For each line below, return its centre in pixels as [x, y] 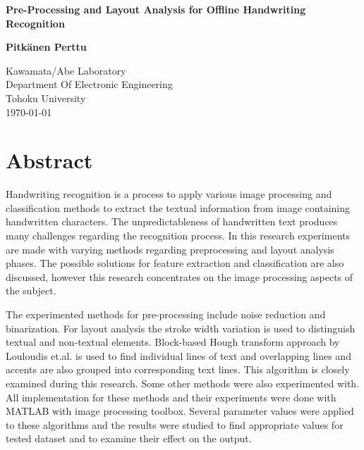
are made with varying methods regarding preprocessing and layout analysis [170, 249]
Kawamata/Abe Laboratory [66, 70]
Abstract [49, 160]
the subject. [31, 290]
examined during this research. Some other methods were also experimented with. [183, 383]
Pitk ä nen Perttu [46, 47]
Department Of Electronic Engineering [89, 84]
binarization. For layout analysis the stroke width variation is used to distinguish [181, 328]
